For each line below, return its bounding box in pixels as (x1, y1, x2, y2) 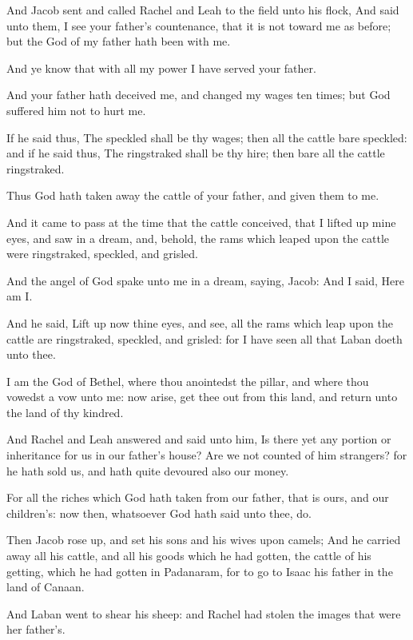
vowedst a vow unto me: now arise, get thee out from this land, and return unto (6, 388, 398, 405)
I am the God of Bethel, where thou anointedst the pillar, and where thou (6, 372, 369, 389)
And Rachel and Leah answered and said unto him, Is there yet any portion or (6, 431, 391, 447)
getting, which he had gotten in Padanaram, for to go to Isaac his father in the (6, 562, 393, 579)
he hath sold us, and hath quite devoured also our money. (6, 462, 289, 479)
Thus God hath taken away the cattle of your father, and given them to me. (6, 187, 379, 204)
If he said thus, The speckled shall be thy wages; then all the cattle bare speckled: (6, 129, 407, 145)
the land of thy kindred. (6, 403, 124, 420)
